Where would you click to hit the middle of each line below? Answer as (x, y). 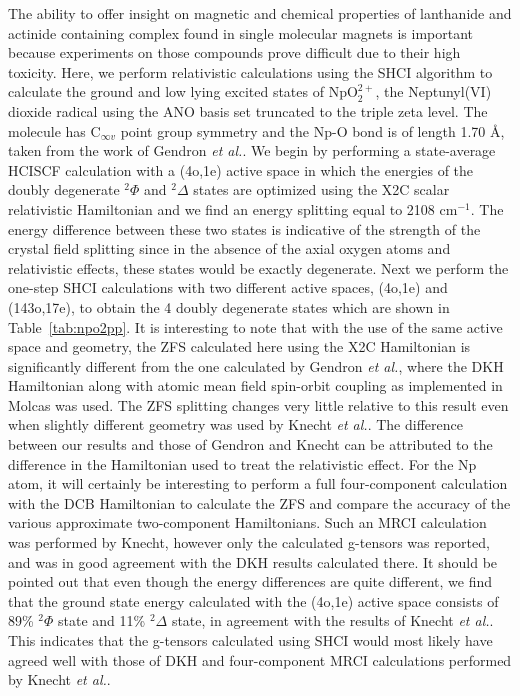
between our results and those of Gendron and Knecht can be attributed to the (250, 444)
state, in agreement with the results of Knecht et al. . (332, 620)
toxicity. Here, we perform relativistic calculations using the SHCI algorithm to (250, 71)
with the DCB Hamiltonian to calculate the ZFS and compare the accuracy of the (259, 502)
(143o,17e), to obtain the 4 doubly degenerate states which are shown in (229, 306)
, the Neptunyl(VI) (433, 91)
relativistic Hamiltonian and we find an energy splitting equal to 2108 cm (233, 208)
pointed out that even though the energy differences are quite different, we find (250, 581)
